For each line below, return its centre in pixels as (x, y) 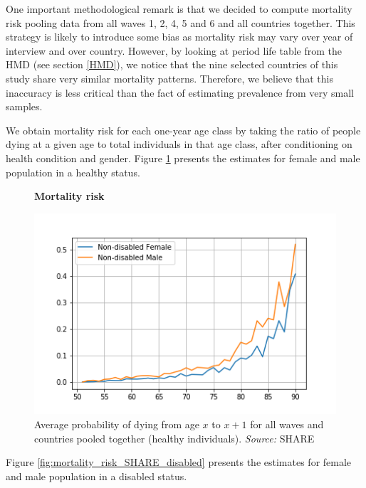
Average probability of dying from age (117, 424)
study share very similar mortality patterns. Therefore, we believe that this (169, 78)
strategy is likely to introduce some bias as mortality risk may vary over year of (179, 37)
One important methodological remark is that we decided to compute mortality (179, 9)
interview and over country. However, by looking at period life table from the (174, 50)
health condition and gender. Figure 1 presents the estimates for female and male (183, 158)
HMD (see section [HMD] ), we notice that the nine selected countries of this (172, 64)
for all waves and (287, 424)
